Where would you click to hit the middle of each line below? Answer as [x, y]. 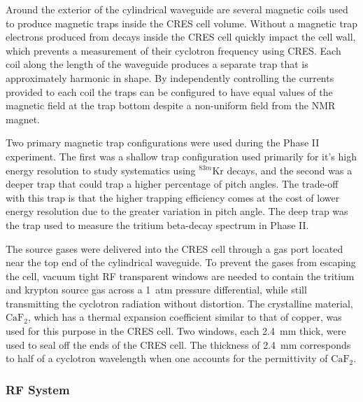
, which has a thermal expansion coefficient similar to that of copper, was [185, 317]
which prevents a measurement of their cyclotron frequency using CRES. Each [173, 50]
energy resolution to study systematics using [101, 170]
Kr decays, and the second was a [282, 170]
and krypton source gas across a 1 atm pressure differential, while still [156, 290]
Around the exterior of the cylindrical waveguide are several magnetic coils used [177, 9]
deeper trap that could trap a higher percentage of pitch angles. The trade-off [172, 184]
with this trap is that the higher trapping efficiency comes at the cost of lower [173, 197]
